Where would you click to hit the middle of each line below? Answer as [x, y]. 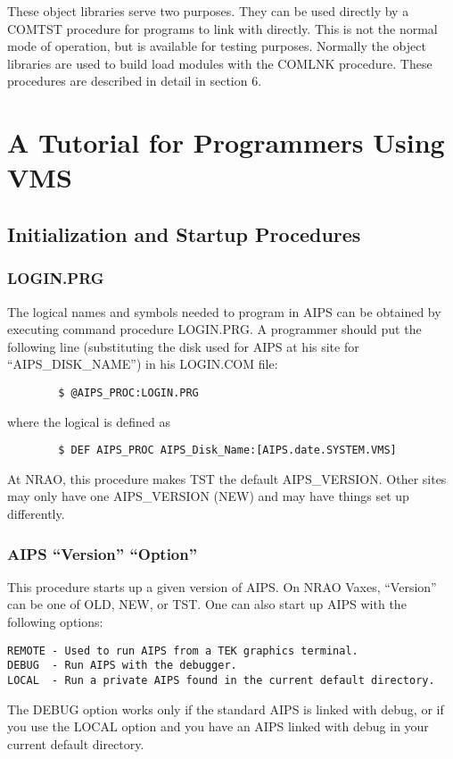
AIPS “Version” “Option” [103, 553]
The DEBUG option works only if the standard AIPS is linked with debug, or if [226, 709]
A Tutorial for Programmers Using [226, 142]
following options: [55, 621]
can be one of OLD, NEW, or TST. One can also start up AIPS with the [207, 604]
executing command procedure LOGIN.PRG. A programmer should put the [214, 329]
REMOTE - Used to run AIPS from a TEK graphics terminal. [183, 651]
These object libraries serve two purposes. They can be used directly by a [208, 11]
